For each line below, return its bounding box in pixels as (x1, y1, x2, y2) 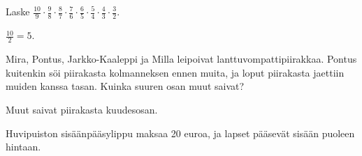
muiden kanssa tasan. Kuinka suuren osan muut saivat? (6, 79, 245, 93)
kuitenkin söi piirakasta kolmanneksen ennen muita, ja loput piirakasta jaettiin (6, 65, 345, 79)
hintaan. (6, 139, 41, 154)
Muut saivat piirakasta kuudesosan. (6, 102, 158, 116)
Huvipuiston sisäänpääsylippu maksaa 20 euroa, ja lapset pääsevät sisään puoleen (6, 125, 355, 140)
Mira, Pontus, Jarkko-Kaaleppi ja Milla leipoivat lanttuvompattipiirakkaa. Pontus (6, 52, 357, 66)
